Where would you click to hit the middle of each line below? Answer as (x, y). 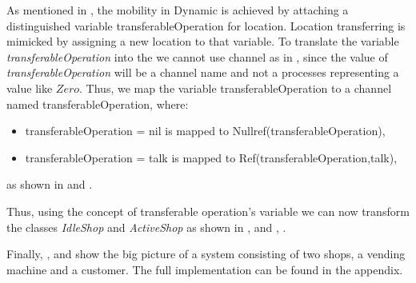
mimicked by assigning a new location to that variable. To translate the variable (203, 41)
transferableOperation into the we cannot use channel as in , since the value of (197, 56)
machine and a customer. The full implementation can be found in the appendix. (205, 269)
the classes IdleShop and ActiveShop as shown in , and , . (146, 227)
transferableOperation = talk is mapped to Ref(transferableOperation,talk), (211, 157)
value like (30, 88)
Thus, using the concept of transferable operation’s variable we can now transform (208, 211)
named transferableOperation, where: (98, 104)
